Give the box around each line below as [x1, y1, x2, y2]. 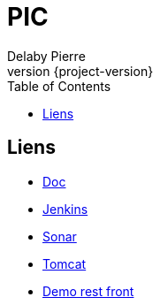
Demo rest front [42, 283, 134, 299]
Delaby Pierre [7, 48, 86, 64]
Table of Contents [7, 78, 111, 94]
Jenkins [42, 201, 88, 217]
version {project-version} [7, 63, 154, 79]
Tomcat [42, 255, 87, 271]
